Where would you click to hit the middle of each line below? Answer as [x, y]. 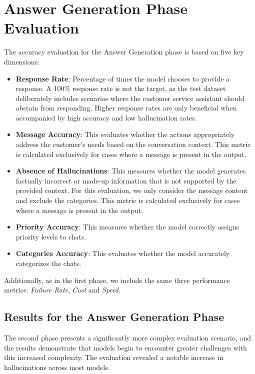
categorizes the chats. [48, 263]
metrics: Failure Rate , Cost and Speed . [62, 290]
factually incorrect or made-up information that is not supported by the [126, 180]
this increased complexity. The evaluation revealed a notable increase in [114, 357]
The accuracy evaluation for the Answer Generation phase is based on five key [124, 52]
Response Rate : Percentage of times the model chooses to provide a [123, 78]
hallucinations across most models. [57, 367]
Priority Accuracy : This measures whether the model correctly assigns [127, 227]
